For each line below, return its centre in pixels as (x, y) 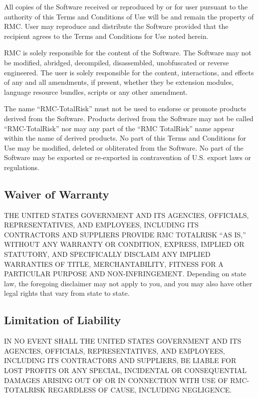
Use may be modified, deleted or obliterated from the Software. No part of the (124, 147)
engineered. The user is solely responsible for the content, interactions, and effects (129, 72)
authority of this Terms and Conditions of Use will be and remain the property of (129, 16)
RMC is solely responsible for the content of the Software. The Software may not (128, 53)
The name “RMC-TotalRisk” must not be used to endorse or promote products (125, 108)
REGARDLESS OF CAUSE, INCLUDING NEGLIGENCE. (140, 390)
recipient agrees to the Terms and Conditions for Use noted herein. (106, 36)
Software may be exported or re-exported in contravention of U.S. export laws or (128, 157)
